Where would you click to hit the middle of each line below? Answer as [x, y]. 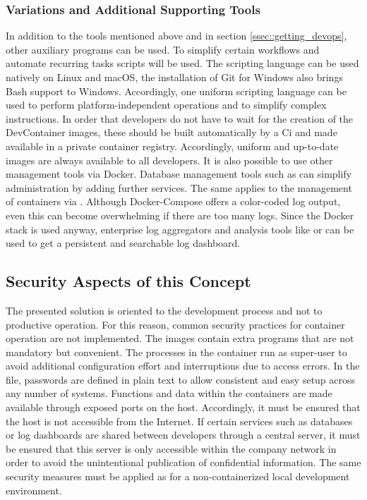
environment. [34, 490]
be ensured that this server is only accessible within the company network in [171, 448]
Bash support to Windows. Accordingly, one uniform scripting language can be [176, 91]
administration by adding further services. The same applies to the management [179, 187]
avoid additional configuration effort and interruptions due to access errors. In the [183, 366]
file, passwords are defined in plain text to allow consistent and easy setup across [181, 379]
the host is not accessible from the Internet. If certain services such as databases [179, 421]
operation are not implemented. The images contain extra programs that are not [180, 338]
